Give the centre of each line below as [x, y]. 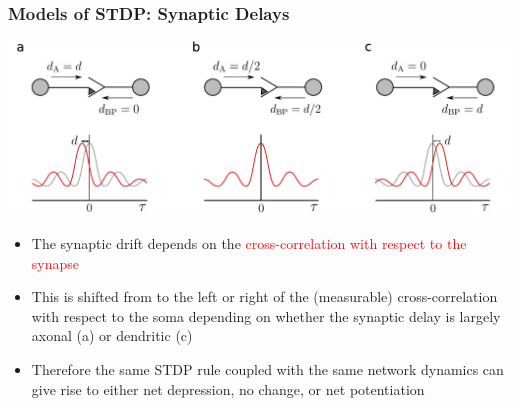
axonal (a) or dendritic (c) [112, 335]
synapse [55, 262]
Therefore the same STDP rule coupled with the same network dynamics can [267, 369]
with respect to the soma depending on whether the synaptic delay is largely [266, 315]
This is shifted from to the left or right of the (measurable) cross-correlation [264, 296]
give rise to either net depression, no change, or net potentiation [228, 388]
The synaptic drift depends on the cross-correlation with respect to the [249, 243]
